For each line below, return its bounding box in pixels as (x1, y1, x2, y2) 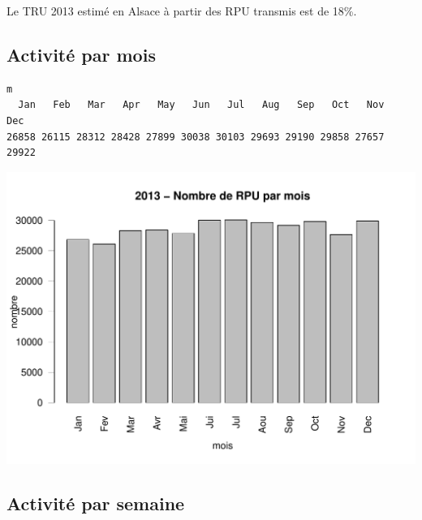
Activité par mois (6, 41, 156, 67)
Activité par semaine (6, 490, 185, 515)
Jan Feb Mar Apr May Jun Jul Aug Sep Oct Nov (18, 99, 385, 111)
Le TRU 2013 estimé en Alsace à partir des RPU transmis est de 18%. (6, 2, 357, 19)
